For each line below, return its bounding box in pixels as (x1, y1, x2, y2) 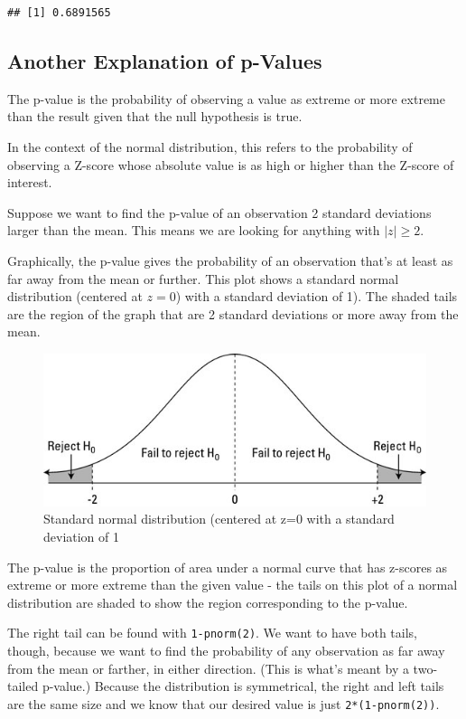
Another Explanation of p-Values (7, 46, 322, 74)
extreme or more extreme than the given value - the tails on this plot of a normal (7, 575, 458, 594)
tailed (7, 676, 39, 695)
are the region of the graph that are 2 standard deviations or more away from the (7, 304, 459, 323)
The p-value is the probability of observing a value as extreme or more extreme (7, 89, 445, 108)
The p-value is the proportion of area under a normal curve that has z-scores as (7, 557, 448, 576)
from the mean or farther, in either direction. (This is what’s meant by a (7, 658, 409, 677)
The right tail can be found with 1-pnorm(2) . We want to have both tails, (7, 623, 418, 642)
